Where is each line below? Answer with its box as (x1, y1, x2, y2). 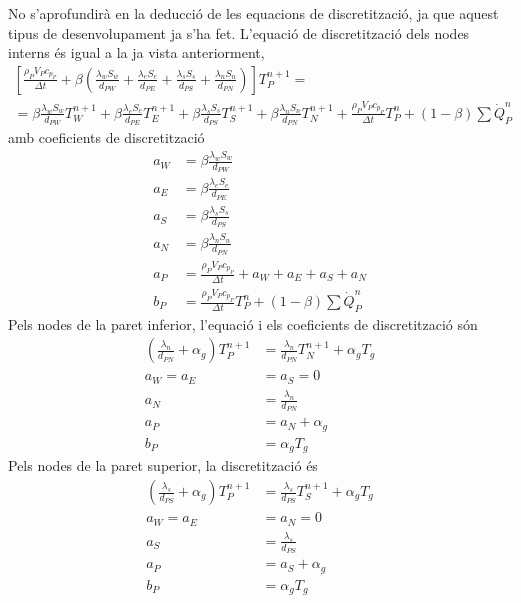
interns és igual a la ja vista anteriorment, (8, 42, 265, 63)
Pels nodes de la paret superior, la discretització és (8, 455, 318, 476)
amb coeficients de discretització (8, 127, 205, 148)
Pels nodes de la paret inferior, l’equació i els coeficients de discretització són (8, 313, 478, 334)
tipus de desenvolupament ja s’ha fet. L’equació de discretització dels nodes (8, 22, 470, 43)
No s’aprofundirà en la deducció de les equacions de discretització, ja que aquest (8, 3, 499, 23)
